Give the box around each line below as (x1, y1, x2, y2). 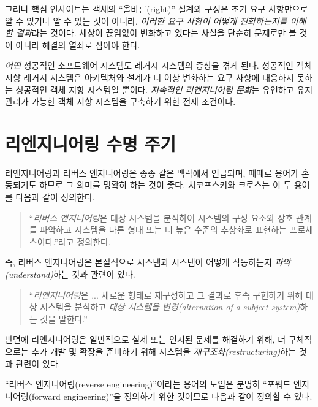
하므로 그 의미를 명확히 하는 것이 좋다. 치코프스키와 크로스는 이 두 (39, 178, 292, 191)
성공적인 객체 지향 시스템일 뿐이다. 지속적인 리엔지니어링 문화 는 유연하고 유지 (15, 83, 313, 96)
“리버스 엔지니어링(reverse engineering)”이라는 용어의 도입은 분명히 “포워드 (5, 378, 291, 390)
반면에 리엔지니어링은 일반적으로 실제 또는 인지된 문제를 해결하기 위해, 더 (5, 333, 286, 346)
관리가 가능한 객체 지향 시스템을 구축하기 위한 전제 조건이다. (5, 95, 236, 108)
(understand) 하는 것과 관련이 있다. (5, 268, 135, 281)
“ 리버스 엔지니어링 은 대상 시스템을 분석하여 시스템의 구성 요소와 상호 (29, 211, 293, 224)
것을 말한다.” (40, 312, 88, 325)
